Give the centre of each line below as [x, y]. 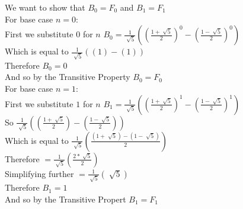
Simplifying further [39, 173]
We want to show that [45, 7]
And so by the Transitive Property [68, 77]
